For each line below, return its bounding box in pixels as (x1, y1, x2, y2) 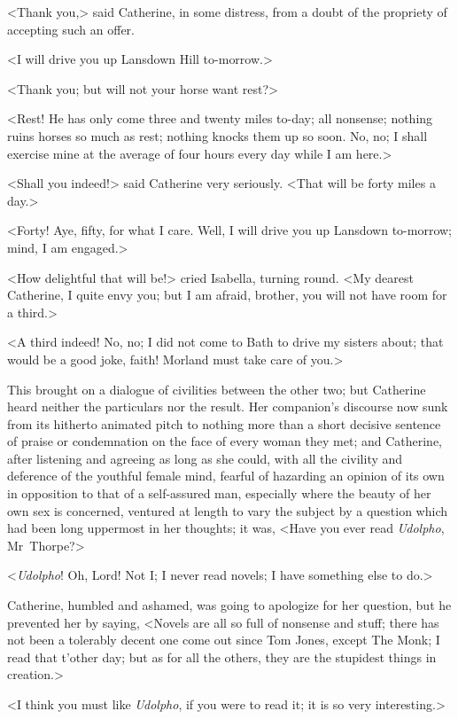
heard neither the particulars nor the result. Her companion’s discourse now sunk (7, 397, 448, 416)
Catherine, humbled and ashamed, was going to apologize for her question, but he (7, 596, 452, 614)
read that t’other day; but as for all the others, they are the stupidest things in (7, 647, 437, 666)
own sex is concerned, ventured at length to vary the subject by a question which (7, 501, 448, 520)
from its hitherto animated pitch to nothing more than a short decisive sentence (7, 414, 441, 433)
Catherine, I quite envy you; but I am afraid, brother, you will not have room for (7, 285, 447, 304)
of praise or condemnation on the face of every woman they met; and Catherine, (7, 432, 442, 450)
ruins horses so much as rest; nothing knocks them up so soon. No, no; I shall (7, 126, 428, 145)
